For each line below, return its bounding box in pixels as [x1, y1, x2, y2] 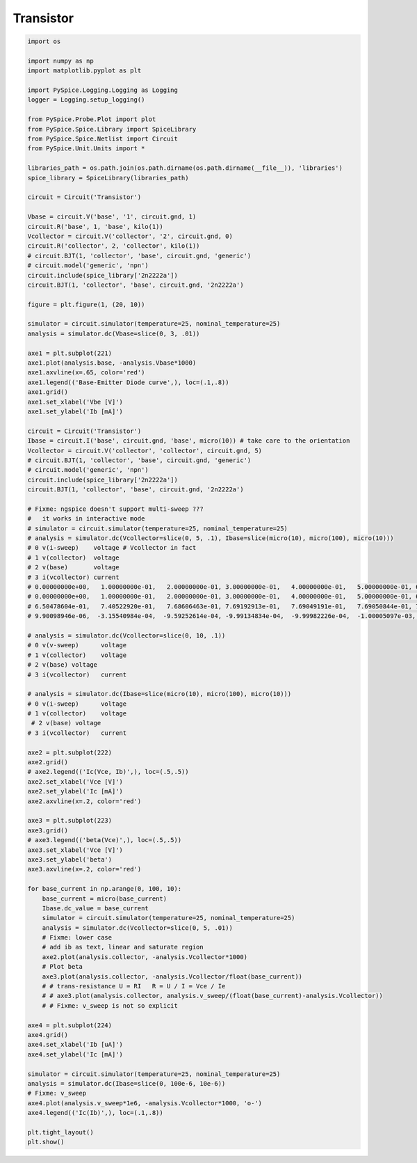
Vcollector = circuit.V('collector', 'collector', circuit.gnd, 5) [27, 446, 263, 454]
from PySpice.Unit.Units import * [27, 145, 145, 152]
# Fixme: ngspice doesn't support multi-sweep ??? [27, 505, 204, 513]
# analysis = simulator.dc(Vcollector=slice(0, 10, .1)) [27, 631, 226, 640]
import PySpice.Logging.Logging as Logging [27, 86, 179, 94]
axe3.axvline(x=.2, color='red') [27, 865, 142, 873]
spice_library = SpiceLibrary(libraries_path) [27, 174, 189, 182]
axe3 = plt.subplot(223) [27, 816, 113, 825]
